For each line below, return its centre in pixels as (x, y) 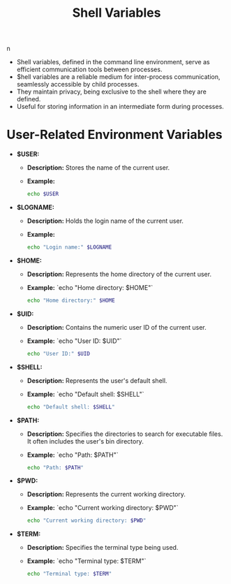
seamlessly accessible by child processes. (78, 85)
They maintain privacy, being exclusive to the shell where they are (111, 92)
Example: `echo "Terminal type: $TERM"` (87, 561)
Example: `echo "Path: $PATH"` (73, 455)
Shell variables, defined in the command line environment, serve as (113, 62)
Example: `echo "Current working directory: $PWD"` (103, 508)
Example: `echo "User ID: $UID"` (74, 341)
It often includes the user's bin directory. (85, 441)
